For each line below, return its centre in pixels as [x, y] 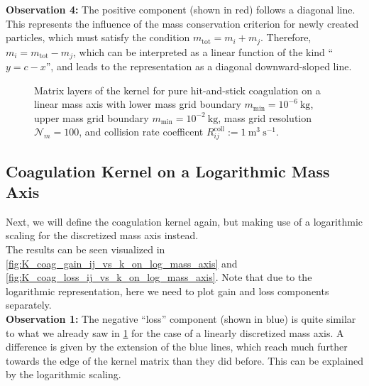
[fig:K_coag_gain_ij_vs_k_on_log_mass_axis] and [122, 263]
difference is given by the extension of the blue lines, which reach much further [177, 347]
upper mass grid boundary [92, 117]
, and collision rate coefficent [141, 132]
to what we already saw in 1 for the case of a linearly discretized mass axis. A [175, 332]
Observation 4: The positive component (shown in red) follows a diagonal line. [181, 9]
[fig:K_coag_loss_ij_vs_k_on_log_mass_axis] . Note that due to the [159, 277]
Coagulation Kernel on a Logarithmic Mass [168, 171]
